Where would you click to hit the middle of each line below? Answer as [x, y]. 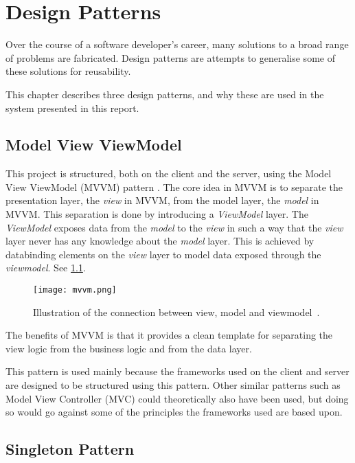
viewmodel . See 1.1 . [46, 268]
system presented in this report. [72, 108]
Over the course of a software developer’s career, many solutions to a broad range [177, 44]
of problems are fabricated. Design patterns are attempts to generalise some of [170, 57]
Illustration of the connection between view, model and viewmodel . [176, 312]
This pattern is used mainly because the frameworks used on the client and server [177, 371]
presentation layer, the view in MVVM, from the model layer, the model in [162, 200]
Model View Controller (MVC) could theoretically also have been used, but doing [177, 398]
